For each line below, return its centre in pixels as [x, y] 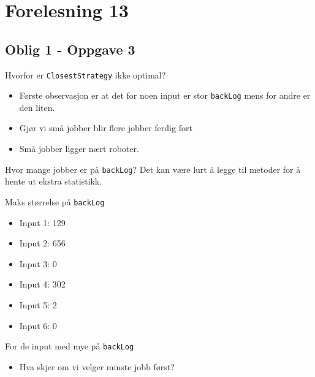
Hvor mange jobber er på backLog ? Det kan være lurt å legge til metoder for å [153, 169]
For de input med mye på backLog [70, 346]
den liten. [37, 107]
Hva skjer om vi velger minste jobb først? [97, 366]
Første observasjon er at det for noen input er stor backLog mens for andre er [165, 95]
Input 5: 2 [38, 304]
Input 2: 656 [42, 243]
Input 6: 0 [38, 325]
